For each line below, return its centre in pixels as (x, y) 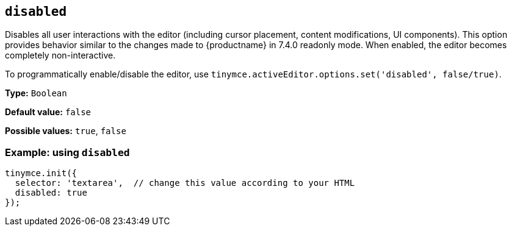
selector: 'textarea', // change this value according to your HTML (185, 183)
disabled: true (51, 193)
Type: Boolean (36, 93)
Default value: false (48, 112)
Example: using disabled (67, 152)
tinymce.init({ (41, 173)
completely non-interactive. (60, 55)
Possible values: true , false (66, 131)
